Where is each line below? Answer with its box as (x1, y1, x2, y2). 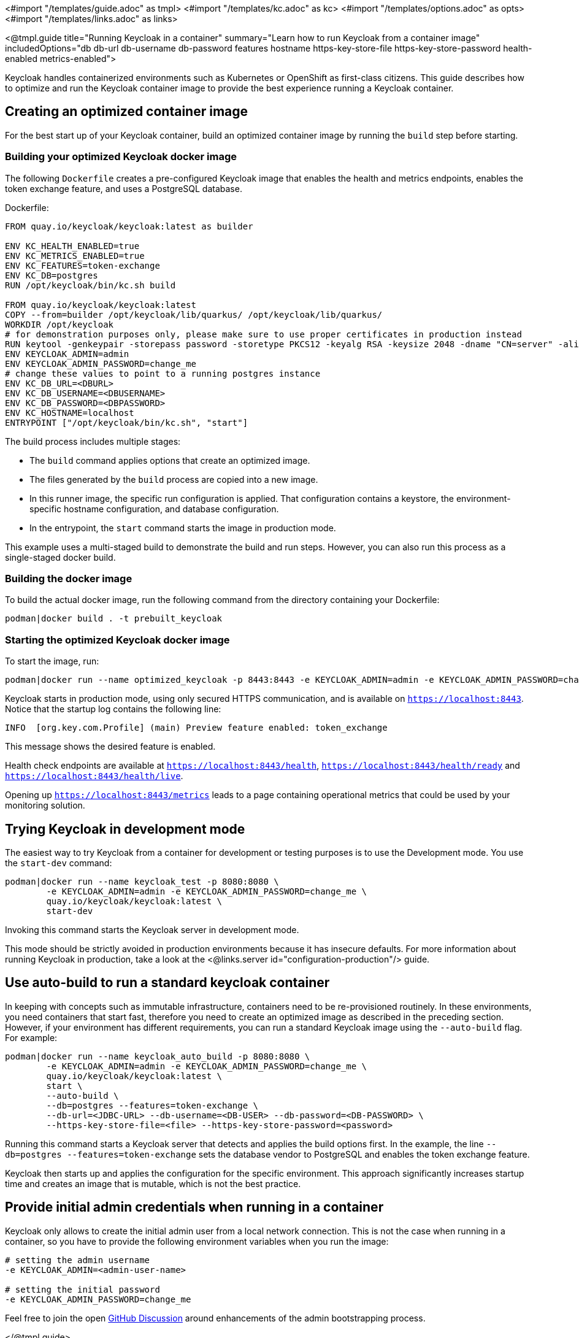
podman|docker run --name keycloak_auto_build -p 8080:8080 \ (5, 1051, 310, 1061)
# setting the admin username (5, 1255, 150, 1265)
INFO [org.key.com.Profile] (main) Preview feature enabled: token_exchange (5, 723, 388, 733)
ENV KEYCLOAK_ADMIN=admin (5, 348, 129, 359)
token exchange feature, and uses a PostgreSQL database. (5, 183, 242, 194)
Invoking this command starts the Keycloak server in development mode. (5, 924, 299, 935)
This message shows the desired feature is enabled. (5, 741, 216, 752)
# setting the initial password (5, 1284, 160, 1294)
